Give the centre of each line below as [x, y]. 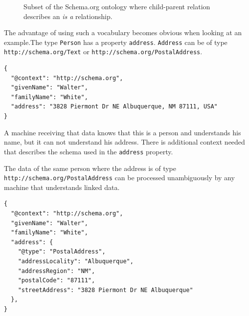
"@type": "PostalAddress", [62, 252]
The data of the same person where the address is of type [90, 168]
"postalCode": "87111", [57, 281]
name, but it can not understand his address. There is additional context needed [124, 142]
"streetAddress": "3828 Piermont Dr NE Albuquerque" [105, 290]
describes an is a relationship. [68, 16]
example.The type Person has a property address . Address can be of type [116, 42]
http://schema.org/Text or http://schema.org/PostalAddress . [103, 52]
